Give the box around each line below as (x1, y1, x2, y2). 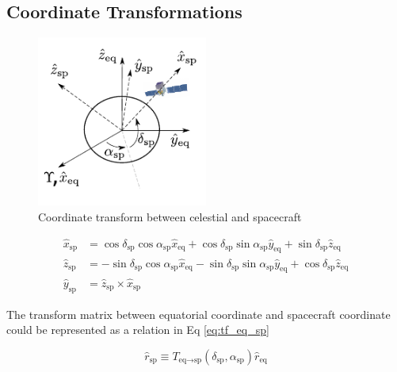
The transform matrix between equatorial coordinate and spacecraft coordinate (6, 305, 391, 322)
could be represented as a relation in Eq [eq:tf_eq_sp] (6, 321, 269, 338)
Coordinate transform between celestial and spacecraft (38, 208, 302, 224)
